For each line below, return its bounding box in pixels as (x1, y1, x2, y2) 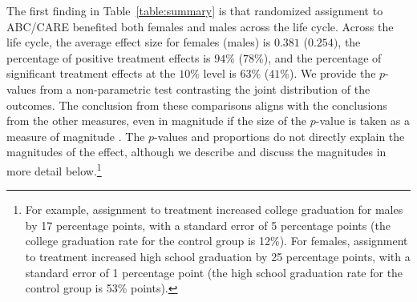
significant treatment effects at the (6, 65, 176, 82)
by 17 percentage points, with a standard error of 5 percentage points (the (25, 216, 391, 233)
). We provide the (289, 65, 376, 82)
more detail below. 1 (6, 159, 102, 179)
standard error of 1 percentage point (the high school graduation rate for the (25, 264, 403, 280)
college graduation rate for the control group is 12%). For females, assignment (25, 232, 408, 249)
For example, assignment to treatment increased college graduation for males (25, 201, 403, 218)
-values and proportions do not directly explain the (154, 127, 405, 144)
